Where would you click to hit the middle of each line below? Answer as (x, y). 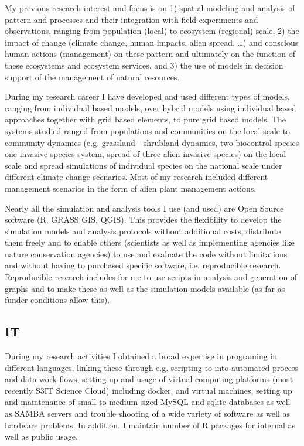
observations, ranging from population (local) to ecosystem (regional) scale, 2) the (152, 31)
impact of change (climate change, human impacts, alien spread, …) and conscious (152, 42)
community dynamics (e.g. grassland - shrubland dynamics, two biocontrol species (152, 142)
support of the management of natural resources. (92, 76)
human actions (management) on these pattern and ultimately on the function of (150, 54)
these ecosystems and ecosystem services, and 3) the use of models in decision (144, 65)
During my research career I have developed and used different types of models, (147, 96)
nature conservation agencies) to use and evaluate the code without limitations (146, 253)
